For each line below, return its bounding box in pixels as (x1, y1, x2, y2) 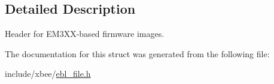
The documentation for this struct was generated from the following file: (5, 47, 270, 60)
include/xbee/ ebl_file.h (5, 67, 91, 80)
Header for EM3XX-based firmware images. (5, 27, 165, 40)
